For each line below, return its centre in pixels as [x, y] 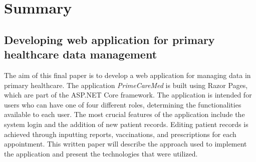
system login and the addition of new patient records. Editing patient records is [126, 124]
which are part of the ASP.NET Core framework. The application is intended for [128, 95]
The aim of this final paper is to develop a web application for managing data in [127, 75]
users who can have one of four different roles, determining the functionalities [123, 104]
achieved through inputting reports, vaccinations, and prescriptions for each [120, 134]
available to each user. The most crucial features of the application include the [124, 114]
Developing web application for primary [109, 39]
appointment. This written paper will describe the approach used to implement [125, 144]
